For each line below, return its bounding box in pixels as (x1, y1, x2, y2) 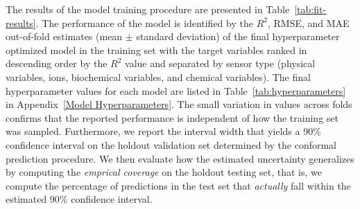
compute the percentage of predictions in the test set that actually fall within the (6, 178, 351, 192)
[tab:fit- (294, 2, 327, 16)
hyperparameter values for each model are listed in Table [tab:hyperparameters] (6, 83, 346, 98)
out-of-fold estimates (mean (6, 29, 123, 44)
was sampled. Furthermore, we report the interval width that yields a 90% (6, 124, 321, 138)
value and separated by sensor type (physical (125, 56, 316, 71)
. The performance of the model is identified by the (35, 15, 253, 30)
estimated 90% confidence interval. (6, 192, 153, 206)
